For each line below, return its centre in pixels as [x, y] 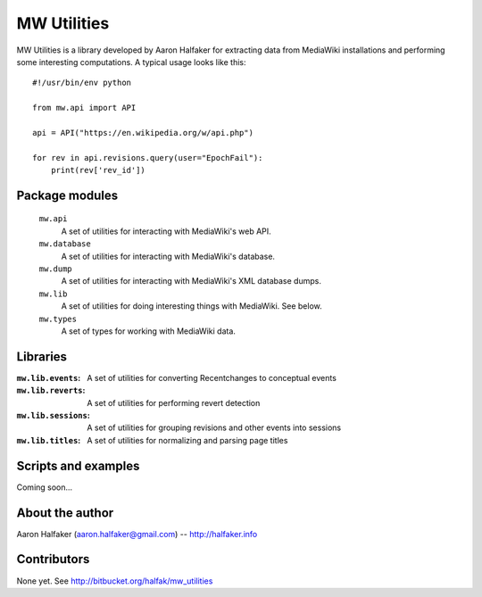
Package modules [67, 195]
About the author [65, 513]
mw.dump [56, 269]
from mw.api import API [84, 108]
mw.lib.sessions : [54, 416]
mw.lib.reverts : [51, 390]
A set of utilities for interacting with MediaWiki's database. [168, 256]
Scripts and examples [78, 465]
